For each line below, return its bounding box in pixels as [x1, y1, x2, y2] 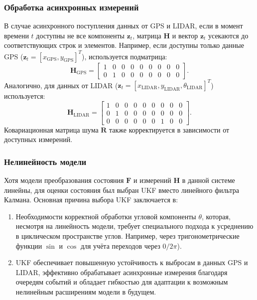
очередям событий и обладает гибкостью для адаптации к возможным [15, 277, 228, 287]
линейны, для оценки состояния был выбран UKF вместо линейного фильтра [4, 184, 240, 195]
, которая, [201, 211, 231, 221]
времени [4, 30, 29, 40]
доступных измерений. [4, 134, 73, 145]
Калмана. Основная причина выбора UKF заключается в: [4, 194, 178, 205]
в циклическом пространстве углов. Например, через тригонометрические [15, 231, 240, 241]
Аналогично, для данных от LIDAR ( [4, 80, 118, 90]
